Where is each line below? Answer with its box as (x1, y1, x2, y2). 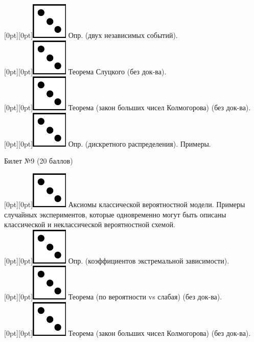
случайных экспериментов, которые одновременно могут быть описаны (4, 209, 226, 219)
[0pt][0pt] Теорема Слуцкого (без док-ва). (4, 66, 167, 76)
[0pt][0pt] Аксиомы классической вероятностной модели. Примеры (4, 198, 245, 209)
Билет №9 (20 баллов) (4, 155, 73, 166)
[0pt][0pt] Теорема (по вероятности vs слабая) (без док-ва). (4, 291, 222, 302)
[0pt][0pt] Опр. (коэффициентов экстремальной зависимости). (4, 255, 229, 266)
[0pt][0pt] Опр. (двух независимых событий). (4, 30, 178, 40)
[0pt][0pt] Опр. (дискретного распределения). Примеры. (4, 138, 211, 149)
